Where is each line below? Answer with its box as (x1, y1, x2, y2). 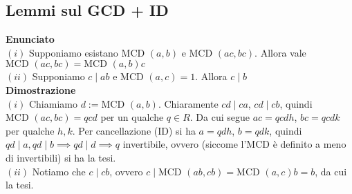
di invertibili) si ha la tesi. (6, 150, 116, 164)
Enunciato (6, 32, 55, 46)
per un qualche (100, 110, 164, 124)
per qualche (6, 123, 55, 137)
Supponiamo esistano (28, 45, 118, 59)
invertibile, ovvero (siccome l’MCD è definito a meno (122, 137, 346, 151)
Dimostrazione (6, 82, 76, 97)
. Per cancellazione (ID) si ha (72, 123, 196, 137)
